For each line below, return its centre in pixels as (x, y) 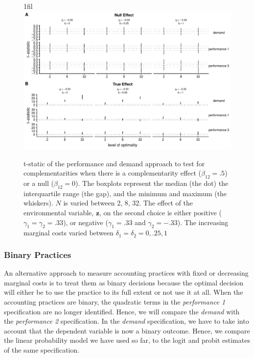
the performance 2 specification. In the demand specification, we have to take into (127, 321)
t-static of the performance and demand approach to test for (114, 163)
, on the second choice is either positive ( (161, 212)
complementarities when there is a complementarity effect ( (113, 173)
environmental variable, (59, 212)
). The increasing (203, 222)
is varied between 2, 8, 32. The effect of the (128, 203)
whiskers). (38, 203)
